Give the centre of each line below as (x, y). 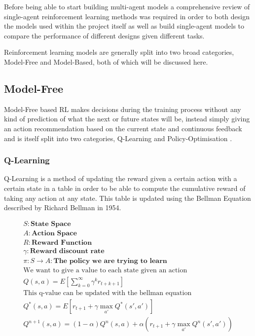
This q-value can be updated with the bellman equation (108, 293)
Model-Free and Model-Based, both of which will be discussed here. (106, 61)
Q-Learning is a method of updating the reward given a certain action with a (121, 178)
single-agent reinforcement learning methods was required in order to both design (127, 16)
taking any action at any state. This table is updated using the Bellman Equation (127, 198)
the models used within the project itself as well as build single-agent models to (124, 26)
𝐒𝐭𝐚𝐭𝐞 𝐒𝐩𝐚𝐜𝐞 (51, 224)
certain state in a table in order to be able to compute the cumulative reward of (125, 188)
